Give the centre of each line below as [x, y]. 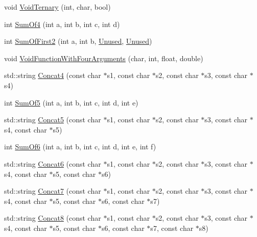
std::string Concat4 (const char [53, 75]
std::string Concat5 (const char [53, 120]
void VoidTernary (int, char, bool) [57, 7]
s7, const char [172, 228]
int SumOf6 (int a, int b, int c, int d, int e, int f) [80, 147]
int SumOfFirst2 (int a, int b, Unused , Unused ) [78, 41]
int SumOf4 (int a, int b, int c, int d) [62, 24]
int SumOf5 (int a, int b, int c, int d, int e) [71, 102]
